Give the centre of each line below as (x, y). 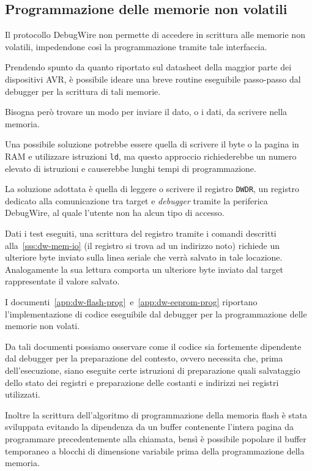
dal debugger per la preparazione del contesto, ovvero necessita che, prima (144, 358)
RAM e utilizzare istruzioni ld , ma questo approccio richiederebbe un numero (151, 156)
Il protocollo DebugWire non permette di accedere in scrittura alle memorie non (155, 35)
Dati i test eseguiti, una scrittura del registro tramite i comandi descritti (141, 233)
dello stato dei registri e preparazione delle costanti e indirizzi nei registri (142, 382)
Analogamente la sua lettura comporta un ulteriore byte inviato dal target (144, 269)
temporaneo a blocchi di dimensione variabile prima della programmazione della (155, 451)
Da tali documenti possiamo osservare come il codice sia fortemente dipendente (153, 346)
